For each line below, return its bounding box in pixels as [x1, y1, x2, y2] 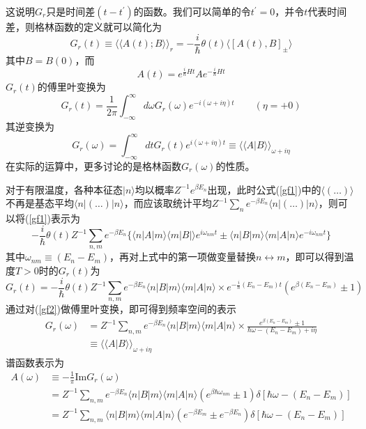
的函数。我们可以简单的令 [133, 4, 251, 18]
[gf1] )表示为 [29, 210, 80, 225]
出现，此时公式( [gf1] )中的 [207, 182, 321, 196]
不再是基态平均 [6, 196, 74, 210]
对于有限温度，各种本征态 [6, 182, 123, 196]
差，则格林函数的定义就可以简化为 [6, 19, 162, 33]
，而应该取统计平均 [123, 196, 212, 210]
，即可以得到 [285, 249, 344, 264]
